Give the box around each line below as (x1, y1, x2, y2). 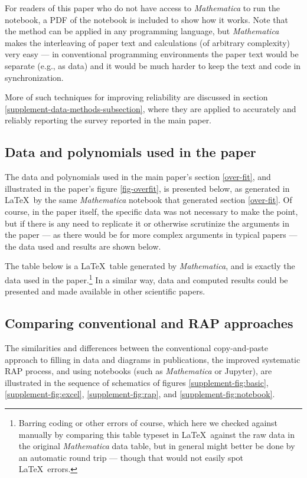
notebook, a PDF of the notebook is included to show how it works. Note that (5, 13, 288, 25)
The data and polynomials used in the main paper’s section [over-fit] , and (5, 171, 271, 183)
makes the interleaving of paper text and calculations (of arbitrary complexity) (5, 36, 290, 48)
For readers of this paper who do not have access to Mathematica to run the (5, 2, 280, 14)
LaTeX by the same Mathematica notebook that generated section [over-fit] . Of (5, 194, 292, 206)
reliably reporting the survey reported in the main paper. (5, 114, 212, 126)
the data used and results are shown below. (5, 240, 161, 252)
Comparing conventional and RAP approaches (5, 314, 293, 332)
